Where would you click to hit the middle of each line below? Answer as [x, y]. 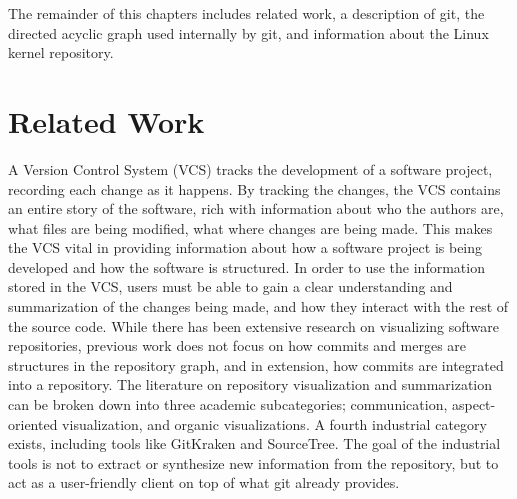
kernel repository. [61, 52]
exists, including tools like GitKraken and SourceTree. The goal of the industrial [254, 443]
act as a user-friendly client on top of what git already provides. [204, 482]
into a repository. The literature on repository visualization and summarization [250, 384]
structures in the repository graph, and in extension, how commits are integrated [256, 364]
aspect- [473, 404]
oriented [33, 423]
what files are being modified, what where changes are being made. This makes [250, 227]
